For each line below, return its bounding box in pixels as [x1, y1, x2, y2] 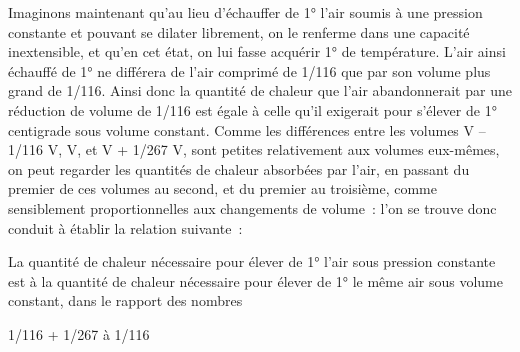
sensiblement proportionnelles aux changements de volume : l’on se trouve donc [8, 197, 497, 218]
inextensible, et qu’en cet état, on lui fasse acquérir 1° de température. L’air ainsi [8, 41, 506, 62]
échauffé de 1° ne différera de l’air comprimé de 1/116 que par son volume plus [8, 60, 491, 81]
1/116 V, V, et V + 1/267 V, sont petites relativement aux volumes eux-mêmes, [8, 139, 500, 160]
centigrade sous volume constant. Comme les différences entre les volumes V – [8, 119, 486, 140]
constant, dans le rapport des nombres [8, 290, 243, 311]
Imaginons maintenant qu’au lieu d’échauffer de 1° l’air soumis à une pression [8, 2, 483, 22]
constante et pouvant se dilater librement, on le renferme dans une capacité [8, 21, 470, 42]
